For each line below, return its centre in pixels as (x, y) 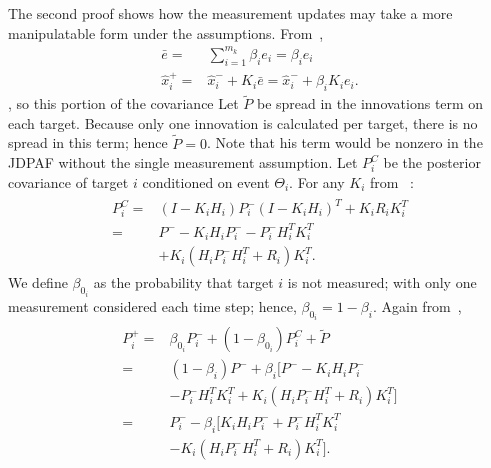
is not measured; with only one (382, 282)
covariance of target (68, 181)
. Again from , (417, 305)
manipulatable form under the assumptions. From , (166, 32)
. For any (317, 181)
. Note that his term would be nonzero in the (345, 142)
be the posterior (432, 162)
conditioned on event (206, 181)
